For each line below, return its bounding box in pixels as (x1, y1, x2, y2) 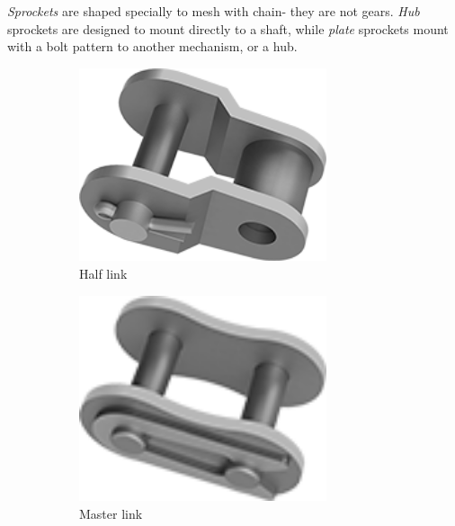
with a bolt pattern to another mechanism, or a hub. (7, 37, 298, 56)
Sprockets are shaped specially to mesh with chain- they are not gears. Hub (7, 2, 420, 20)
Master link (79, 504, 143, 522)
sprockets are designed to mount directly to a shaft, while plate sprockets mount (7, 19, 449, 38)
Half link (79, 264, 128, 283)
